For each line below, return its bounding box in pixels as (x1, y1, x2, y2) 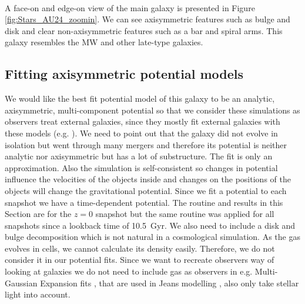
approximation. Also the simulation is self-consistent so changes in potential (5, 161, 278, 173)
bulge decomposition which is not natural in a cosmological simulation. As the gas (5, 230, 300, 243)
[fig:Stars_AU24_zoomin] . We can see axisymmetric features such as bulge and (5, 13, 290, 25)
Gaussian (5, 276, 38, 289)
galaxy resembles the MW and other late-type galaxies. (5, 36, 203, 48)
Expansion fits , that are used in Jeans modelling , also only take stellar (40, 276, 299, 289)
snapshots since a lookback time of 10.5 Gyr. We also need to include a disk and (5, 219, 296, 231)
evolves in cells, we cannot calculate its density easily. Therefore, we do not (5, 242, 275, 254)
